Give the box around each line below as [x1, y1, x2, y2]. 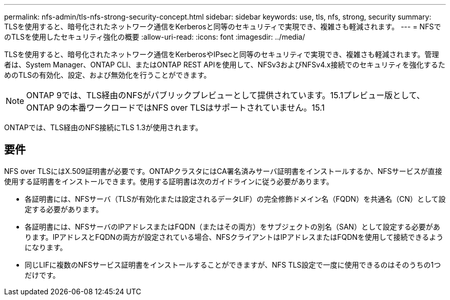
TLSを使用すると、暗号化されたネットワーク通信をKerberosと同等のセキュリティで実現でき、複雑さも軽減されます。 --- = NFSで [4, 22, 441, 31]
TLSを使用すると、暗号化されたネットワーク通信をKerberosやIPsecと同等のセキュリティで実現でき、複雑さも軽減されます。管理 [4, 50, 439, 59]
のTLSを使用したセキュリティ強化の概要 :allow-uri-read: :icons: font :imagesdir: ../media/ [4, 32, 305, 41]
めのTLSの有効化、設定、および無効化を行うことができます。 [4, 70, 211, 79]
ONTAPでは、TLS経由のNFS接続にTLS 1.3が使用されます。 [4, 123, 202, 132]
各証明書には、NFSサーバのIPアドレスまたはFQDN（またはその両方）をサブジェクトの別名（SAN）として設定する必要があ [25, 222, 440, 231]
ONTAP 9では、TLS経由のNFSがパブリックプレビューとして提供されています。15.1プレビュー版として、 [26, 90, 425, 100]
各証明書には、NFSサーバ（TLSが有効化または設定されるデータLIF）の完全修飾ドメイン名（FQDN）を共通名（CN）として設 [25, 194, 446, 203]
